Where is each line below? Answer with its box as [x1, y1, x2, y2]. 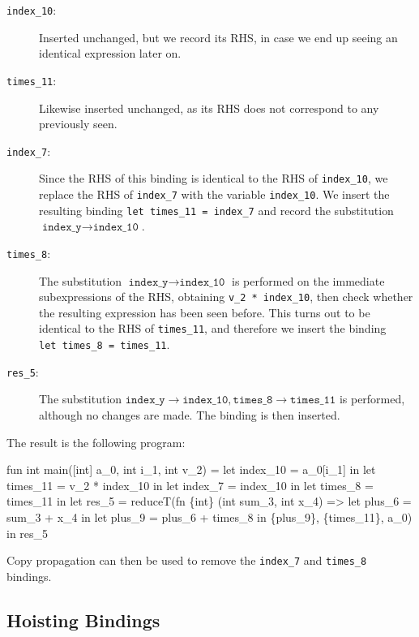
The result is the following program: [6, 433, 186, 450]
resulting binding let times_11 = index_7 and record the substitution [39, 201, 394, 218]
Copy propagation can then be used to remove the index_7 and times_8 [6, 552, 367, 569]
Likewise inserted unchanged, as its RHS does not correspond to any [39, 99, 379, 116]
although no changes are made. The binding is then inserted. [39, 406, 340, 423]
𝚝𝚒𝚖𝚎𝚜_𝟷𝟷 [290, 394, 336, 407]
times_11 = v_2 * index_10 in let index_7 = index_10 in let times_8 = [6, 476, 374, 493]
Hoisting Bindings [6, 607, 160, 632]
